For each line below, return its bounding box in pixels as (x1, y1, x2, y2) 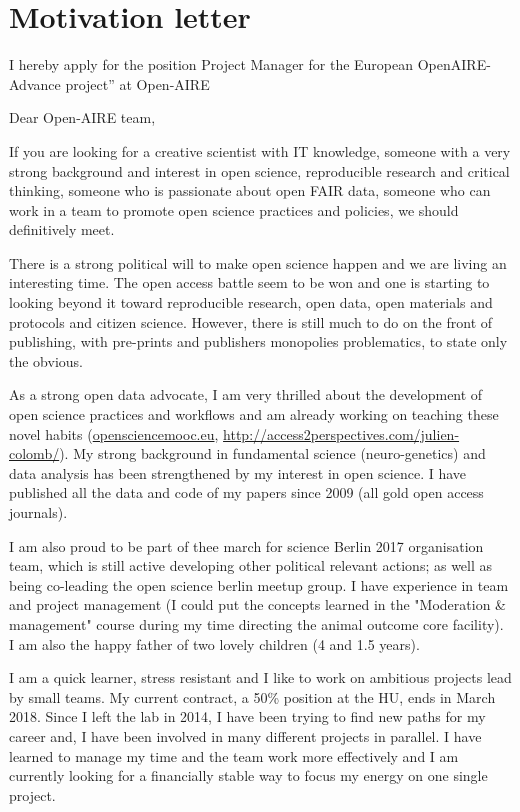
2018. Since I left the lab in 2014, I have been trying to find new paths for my (9, 706, 486, 727)
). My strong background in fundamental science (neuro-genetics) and (59, 443, 486, 464)
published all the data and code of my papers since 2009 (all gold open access (9, 482, 484, 503)
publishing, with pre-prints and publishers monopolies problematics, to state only (9, 331, 508, 352)
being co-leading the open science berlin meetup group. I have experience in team (9, 574, 509, 595)
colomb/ (9, 443, 60, 464)
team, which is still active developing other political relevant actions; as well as (9, 555, 493, 576)
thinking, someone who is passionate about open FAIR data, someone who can (9, 180, 491, 201)
